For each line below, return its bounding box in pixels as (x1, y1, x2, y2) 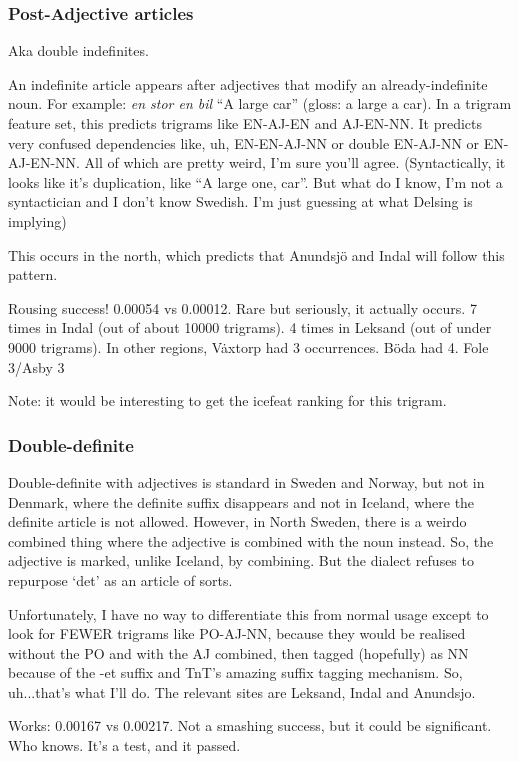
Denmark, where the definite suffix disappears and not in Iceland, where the (8, 491, 475, 512)
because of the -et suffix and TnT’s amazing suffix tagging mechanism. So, (8, 662, 463, 683)
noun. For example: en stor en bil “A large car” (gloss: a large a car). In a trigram (8, 93, 512, 114)
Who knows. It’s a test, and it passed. (8, 735, 241, 756)
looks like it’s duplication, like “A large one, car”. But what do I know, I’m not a (8, 171, 503, 192)
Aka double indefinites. (8, 40, 149, 61)
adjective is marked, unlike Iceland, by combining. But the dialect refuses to (8, 550, 474, 571)
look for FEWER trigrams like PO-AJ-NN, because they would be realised (8, 623, 466, 644)
